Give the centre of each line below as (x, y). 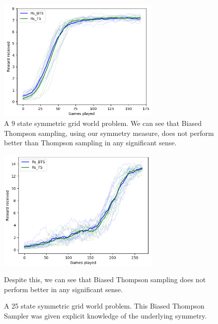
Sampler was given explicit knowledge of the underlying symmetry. (106, 315)
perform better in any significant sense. (64, 289)
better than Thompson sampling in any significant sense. (90, 143)
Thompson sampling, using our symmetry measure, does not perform (109, 133)
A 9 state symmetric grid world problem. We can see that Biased (103, 123)
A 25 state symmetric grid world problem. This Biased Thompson (104, 306)
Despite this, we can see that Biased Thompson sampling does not (105, 279)
